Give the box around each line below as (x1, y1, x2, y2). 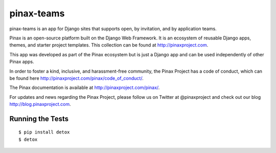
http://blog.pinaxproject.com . (9, 101, 71, 107)
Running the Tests (9, 114, 69, 123)
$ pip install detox (18, 129, 70, 135)
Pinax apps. (9, 59, 34, 65)
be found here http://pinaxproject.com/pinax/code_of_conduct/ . (9, 75, 144, 81)
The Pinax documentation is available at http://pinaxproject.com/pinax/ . (9, 84, 160, 91)
